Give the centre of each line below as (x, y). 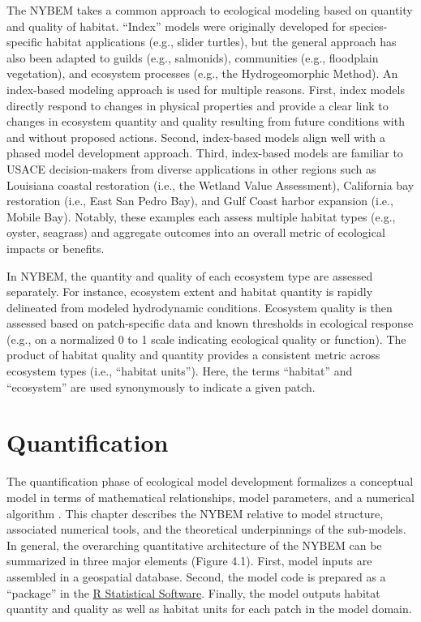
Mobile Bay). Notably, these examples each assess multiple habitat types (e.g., (201, 216)
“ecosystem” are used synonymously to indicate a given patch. (161, 386)
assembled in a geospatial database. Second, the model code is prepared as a (196, 576)
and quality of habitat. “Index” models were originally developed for (176, 26)
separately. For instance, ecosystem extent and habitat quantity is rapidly (190, 292)
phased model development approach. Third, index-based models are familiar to (205, 153)
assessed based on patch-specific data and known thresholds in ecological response (210, 323)
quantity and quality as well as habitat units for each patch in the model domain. (209, 609)
